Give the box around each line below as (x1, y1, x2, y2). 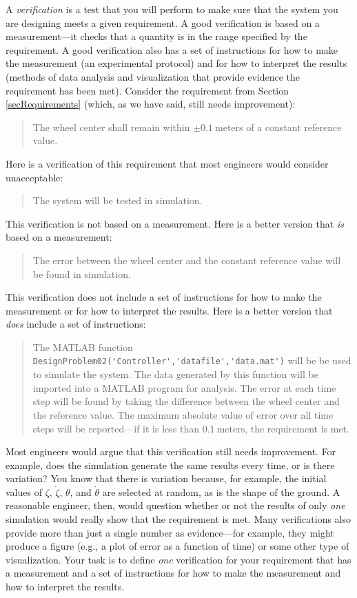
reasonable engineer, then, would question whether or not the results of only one (6, 498, 345, 512)
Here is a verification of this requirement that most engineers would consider (6, 156, 329, 170)
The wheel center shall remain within (32, 119, 190, 134)
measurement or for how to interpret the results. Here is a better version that (6, 303, 333, 317)
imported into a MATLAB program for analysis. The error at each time (32, 380, 336, 395)
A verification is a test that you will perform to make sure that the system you (6, 2, 338, 16)
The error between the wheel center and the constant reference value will (32, 252, 341, 267)
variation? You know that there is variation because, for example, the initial (6, 471, 327, 486)
